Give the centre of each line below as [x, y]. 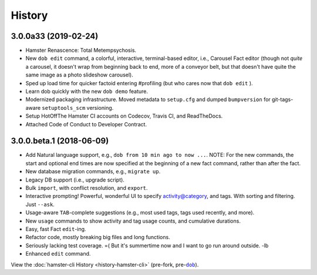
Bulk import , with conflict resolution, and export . [87, 188]
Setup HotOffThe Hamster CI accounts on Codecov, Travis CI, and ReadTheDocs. [124, 116]
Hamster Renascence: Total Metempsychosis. [81, 51]
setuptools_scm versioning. [78, 108]
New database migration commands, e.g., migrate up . [93, 172]
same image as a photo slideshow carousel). [79, 75]
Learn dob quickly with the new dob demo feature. [87, 92]
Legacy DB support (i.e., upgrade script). [75, 180]
